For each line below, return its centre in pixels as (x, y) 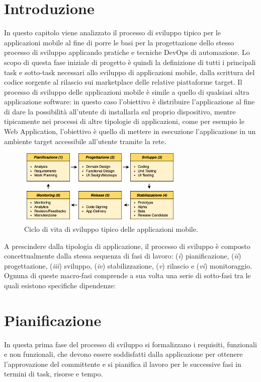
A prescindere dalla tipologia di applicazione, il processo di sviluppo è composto (127, 246)
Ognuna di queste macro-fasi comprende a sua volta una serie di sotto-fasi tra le (127, 275)
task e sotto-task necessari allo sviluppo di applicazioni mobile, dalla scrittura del (129, 72)
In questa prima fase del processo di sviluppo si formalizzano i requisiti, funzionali (130, 344)
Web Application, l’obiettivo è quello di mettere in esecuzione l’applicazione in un (130, 131)
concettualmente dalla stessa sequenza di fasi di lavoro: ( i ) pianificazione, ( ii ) (123, 256)
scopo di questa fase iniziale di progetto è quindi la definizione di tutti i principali (130, 62)
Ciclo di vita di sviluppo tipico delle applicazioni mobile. (111, 229)
